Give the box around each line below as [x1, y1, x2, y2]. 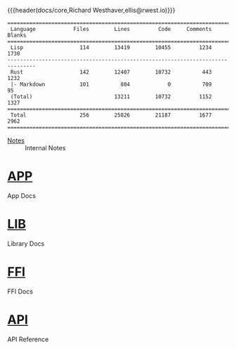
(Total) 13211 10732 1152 [10, 93, 212, 100]
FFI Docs [7, 287, 34, 296]
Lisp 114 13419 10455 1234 [10, 44, 212, 51]
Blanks [7, 32, 27, 39]
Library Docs [7, 239, 45, 248]
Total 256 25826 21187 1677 [10, 112, 212, 119]
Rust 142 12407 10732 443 [10, 69, 212, 76]
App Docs [7, 191, 37, 199]
